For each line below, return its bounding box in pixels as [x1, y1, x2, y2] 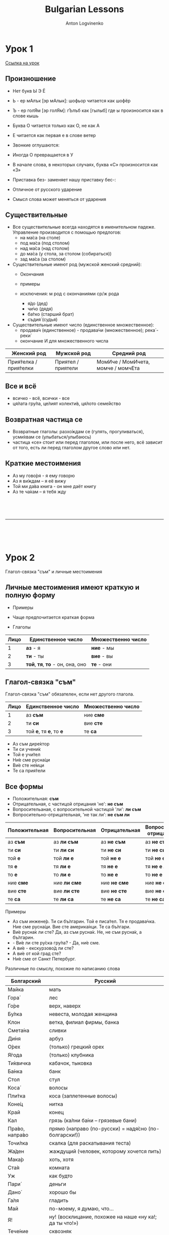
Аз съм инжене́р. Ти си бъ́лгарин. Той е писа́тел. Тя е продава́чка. [12, 918, 156, 925]
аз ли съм [53, 839, 78, 846]
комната [49, 1164, 70, 1172]
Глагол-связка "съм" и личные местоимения [5, 568, 102, 575]
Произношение [5, 75, 56, 83]
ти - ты [26, 652, 44, 659]
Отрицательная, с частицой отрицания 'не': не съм [12, 801, 123, 807]
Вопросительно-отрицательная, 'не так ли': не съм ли [12, 812, 130, 818]
